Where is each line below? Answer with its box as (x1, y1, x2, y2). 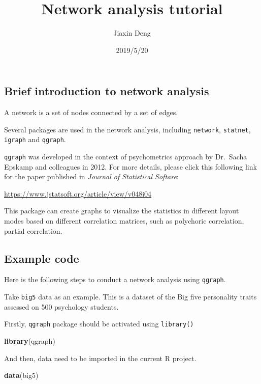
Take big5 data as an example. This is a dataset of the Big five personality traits (4, 291, 257, 302)
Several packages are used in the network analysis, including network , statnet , (4, 124, 251, 134)
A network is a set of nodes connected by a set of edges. (4, 107, 178, 118)
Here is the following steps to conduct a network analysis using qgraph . (4, 274, 226, 285)
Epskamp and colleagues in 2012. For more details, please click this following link (4, 161, 257, 172)
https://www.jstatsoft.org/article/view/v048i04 (4, 188, 152, 199)
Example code (4, 250, 79, 266)
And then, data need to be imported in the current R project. (4, 352, 197, 363)
